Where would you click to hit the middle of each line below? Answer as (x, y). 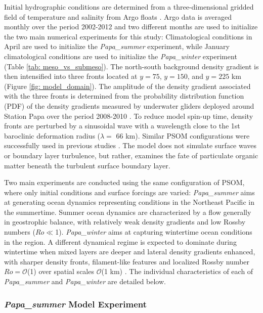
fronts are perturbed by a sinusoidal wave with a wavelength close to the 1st (122, 126)
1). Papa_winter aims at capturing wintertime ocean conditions (154, 232)
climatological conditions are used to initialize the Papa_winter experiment (121, 56)
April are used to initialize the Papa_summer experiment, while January (117, 46)
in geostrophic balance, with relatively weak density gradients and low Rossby (125, 222)
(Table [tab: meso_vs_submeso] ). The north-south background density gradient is (131, 66)
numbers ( (20, 232)
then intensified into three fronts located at (71, 76)
